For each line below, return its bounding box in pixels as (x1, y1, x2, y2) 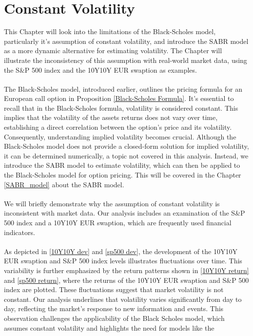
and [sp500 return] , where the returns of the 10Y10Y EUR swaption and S (4, 275, 227, 285)
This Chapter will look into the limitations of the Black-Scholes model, (4, 26, 216, 37)
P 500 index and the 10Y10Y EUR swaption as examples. (24, 64, 197, 75)
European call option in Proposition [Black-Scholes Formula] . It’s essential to (4, 93, 234, 103)
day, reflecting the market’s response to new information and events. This (4, 303, 224, 314)
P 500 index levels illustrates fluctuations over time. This (72, 256, 242, 266)
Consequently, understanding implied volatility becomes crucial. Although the (4, 131, 236, 141)
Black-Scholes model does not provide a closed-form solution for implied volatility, (4, 141, 249, 151)
